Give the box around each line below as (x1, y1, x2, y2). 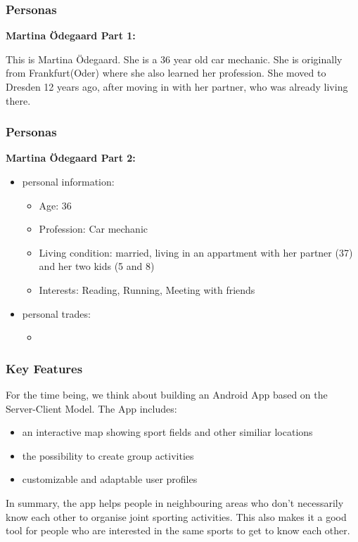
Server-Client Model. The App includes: (6, 401, 177, 415)
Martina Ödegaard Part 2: (6, 150, 136, 165)
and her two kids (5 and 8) (39, 259, 155, 273)
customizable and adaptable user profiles (22, 472, 198, 486)
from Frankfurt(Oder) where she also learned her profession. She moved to (6, 65, 326, 80)
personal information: (22, 174, 115, 188)
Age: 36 (39, 198, 72, 212)
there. (6, 93, 31, 108)
